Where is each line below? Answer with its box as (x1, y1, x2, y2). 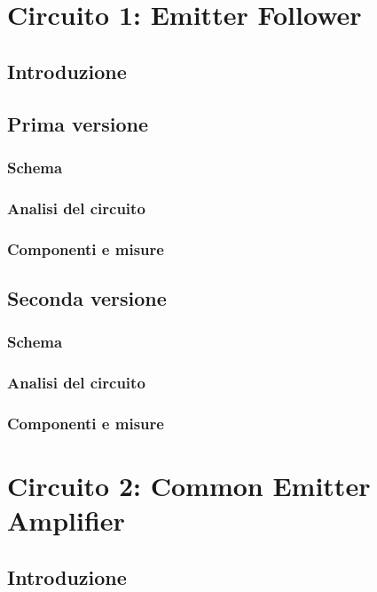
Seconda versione (7, 284, 167, 311)
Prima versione (7, 109, 148, 137)
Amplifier (7, 502, 125, 539)
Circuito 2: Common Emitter (7, 467, 371, 503)
